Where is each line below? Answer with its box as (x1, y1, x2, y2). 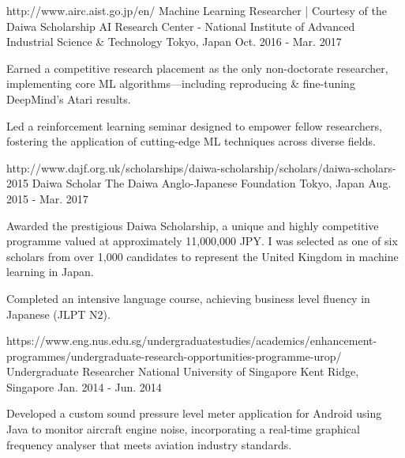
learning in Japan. (6, 263, 94, 280)
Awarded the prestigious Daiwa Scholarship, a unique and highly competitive (6, 217, 379, 233)
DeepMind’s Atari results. (6, 90, 131, 107)
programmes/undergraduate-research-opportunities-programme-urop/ (6, 347, 342, 364)
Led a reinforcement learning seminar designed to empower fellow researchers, (6, 117, 382, 134)
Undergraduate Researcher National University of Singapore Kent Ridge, (6, 363, 359, 380)
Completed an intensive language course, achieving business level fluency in (6, 290, 370, 306)
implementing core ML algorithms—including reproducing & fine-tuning (6, 75, 355, 92)
